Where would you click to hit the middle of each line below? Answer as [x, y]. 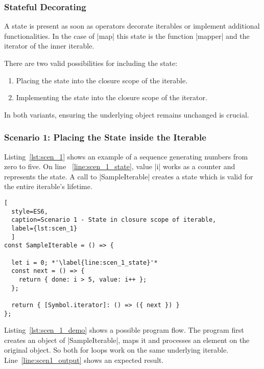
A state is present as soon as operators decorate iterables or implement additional [132, 26]
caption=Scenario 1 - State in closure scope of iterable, [114, 220]
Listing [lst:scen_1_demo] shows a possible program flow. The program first [124, 330]
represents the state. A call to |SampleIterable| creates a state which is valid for [129, 176]
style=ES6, [30, 211]
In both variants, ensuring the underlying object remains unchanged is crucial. [127, 114]
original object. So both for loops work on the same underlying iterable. [116, 350]
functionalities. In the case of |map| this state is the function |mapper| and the [127, 36]
